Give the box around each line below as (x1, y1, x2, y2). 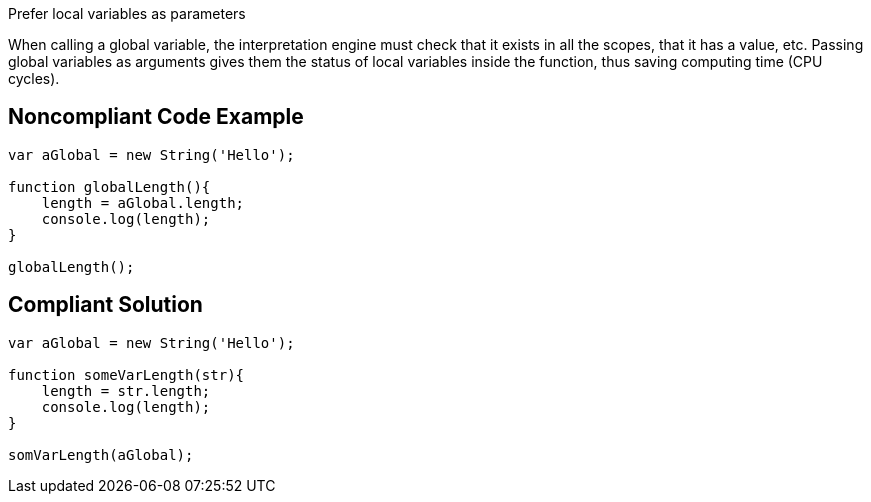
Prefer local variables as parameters (8, 5, 246, 22)
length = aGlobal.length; (41, 194, 245, 211)
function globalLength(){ (8, 178, 211, 195)
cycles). (8, 70, 60, 87)
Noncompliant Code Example (8, 104, 304, 130)
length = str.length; (41, 382, 211, 399)
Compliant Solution (8, 292, 203, 318)
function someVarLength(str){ (8, 366, 245, 383)
